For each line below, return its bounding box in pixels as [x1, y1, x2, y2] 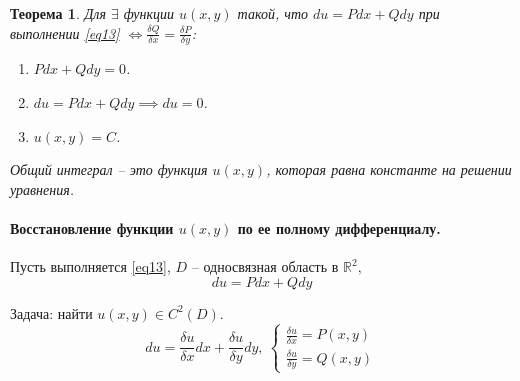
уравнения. [10, 178, 75, 199]
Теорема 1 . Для [10, 3, 106, 23]
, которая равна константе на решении [266, 159, 512, 180]
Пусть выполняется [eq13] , [10, 256, 171, 277]
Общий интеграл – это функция [10, 159, 208, 180]
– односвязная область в [191, 256, 339, 277]
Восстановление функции [10, 217, 174, 238]
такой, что [237, 3, 309, 23]
